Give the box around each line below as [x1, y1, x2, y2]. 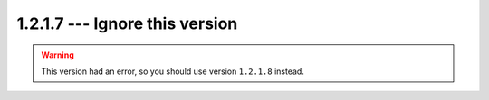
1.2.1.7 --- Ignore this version [16, 14, 238, 33]
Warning [41, 50, 74, 60]
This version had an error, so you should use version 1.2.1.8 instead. [41, 66, 305, 77]
